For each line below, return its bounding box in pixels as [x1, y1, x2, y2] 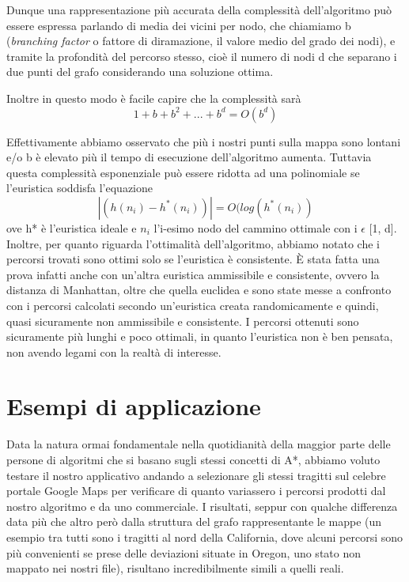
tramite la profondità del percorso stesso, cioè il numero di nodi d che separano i [6, 47, 397, 64]
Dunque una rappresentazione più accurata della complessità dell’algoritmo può [6, 2, 392, 17]
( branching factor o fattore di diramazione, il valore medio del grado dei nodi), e [6, 32, 396, 49]
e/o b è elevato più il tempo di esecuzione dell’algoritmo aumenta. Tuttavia [6, 149, 372, 165]
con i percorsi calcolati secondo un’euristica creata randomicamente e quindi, [6, 297, 379, 313]
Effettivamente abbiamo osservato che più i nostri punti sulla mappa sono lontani [6, 133, 401, 149]
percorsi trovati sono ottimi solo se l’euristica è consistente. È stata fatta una [6, 251, 380, 267]
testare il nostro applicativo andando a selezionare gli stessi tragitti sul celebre [6, 467, 386, 483]
